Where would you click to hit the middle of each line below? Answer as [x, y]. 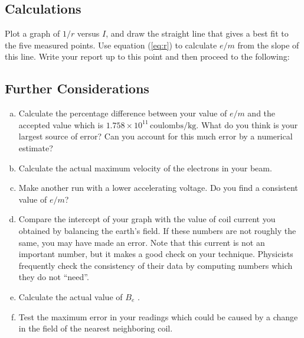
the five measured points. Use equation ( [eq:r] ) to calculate [111, 45]
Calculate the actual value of [71, 296]
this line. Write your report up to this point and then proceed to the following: [147, 56]
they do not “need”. [54, 277]
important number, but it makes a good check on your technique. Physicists [156, 254]
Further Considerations [77, 88]
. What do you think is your [247, 124]
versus [88, 33]
